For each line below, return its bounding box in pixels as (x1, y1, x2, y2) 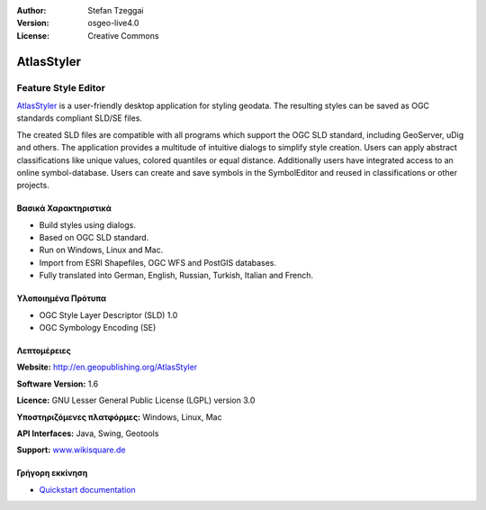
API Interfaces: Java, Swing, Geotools (16, 428, 159, 439)
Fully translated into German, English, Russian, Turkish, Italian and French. (39, 270, 314, 281)
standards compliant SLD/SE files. (16, 113, 143, 123)
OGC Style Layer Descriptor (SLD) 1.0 (39, 309, 178, 320)
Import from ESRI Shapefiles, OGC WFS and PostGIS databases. (39, 257, 277, 268)
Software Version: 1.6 (16, 378, 99, 389)
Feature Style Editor (16, 81, 105, 94)
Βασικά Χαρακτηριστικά (16, 203, 112, 214)
